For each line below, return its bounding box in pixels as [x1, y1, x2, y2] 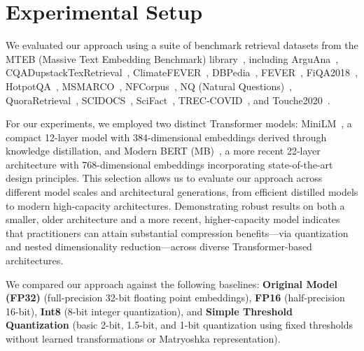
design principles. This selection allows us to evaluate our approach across [6, 171, 323, 185]
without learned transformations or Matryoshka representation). [6, 331, 281, 345]
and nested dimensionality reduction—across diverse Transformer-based [6, 239, 312, 254]
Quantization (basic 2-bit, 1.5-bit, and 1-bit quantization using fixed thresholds [6, 317, 353, 332]
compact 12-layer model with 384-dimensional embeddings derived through [6, 129, 327, 144]
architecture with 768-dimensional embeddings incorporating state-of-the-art [6, 157, 333, 171]
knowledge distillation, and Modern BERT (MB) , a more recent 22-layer [6, 143, 321, 158]
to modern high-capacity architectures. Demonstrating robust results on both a [6, 198, 345, 213]
